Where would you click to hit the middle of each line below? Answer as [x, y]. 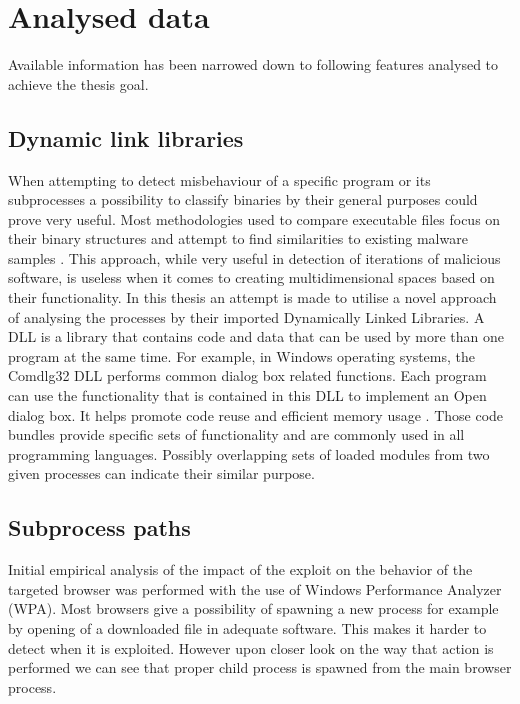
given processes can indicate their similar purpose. [161, 473]
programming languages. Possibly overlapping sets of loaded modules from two [249, 453]
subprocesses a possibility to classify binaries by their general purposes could [243, 199]
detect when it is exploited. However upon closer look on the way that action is [251, 647]
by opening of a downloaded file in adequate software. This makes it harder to [247, 628]
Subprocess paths [99, 527]
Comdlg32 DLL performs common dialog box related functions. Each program [247, 375]
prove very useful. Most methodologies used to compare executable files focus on [254, 218]
